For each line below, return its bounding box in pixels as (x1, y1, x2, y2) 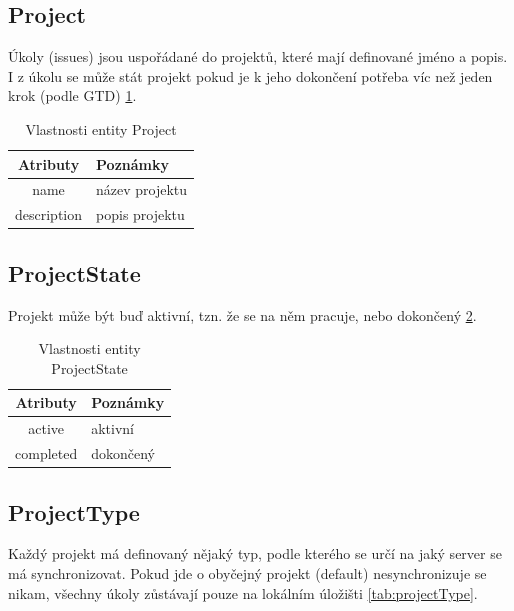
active (28, 418, 64, 439)
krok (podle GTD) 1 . (8, 85, 137, 106)
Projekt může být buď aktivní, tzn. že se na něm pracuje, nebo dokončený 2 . (8, 304, 477, 325)
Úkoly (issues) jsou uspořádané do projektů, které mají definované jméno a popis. (8, 46, 508, 67)
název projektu (96, 179, 188, 200)
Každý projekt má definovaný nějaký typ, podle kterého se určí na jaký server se (8, 543, 502, 564)
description (15, 204, 83, 225)
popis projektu (96, 204, 185, 225)
